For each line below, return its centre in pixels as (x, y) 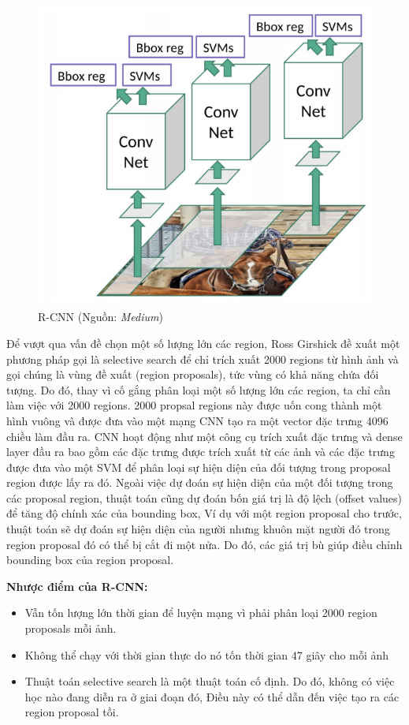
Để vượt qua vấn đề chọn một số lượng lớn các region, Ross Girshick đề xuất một (203, 343)
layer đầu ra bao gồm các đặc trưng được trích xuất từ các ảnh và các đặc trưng (201, 452)
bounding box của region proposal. (90, 560)
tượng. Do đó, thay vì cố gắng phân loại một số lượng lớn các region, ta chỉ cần (199, 389)
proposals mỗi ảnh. (71, 628)
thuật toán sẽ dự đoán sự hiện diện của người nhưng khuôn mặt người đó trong (198, 529)
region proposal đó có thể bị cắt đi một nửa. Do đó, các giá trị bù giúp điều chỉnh (204, 544)
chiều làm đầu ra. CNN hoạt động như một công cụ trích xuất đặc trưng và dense (204, 436)
